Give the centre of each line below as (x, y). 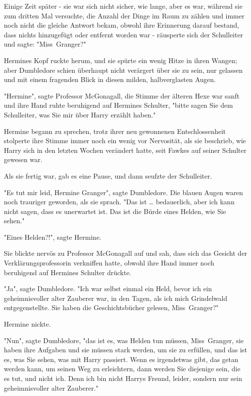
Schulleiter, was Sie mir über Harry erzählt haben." (80, 114)
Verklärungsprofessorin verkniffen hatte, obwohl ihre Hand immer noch (109, 263)
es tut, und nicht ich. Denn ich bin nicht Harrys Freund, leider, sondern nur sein (123, 378)
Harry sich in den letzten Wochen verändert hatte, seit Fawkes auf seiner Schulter (125, 150)
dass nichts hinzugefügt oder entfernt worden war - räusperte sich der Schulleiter (124, 34)
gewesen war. (23, 159)
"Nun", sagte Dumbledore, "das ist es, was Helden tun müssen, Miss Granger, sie (124, 340)
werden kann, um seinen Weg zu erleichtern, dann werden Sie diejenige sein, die (122, 369)
